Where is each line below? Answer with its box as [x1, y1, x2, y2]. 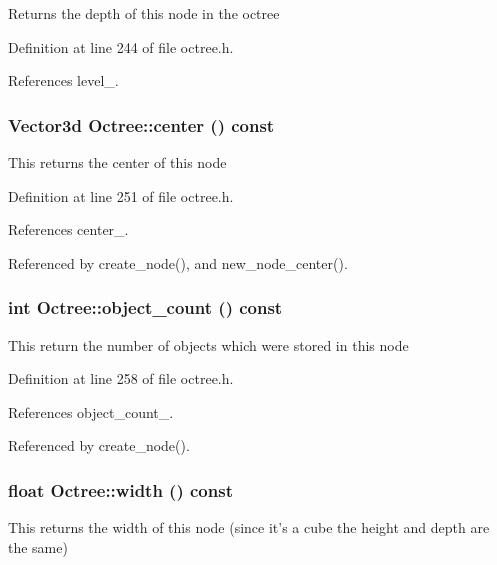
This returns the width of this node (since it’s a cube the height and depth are [8, 517, 490, 538]
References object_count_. [8, 401, 174, 422]
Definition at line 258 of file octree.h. [8, 368, 234, 389]
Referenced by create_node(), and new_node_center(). [8, 252, 348, 273]
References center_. [8, 219, 129, 240]
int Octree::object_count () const [8, 295, 283, 320]
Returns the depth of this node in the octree [8, 3, 280, 23]
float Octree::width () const [8, 477, 233, 502]
